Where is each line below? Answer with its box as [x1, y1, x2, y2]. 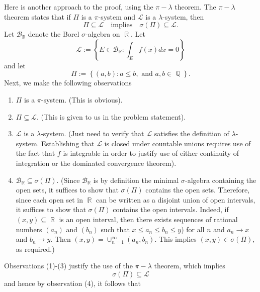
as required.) [16, 243, 55, 254]
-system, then [162, 11, 204, 22]
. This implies [154, 234, 197, 244]
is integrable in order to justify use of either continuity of [63, 148, 239, 158]
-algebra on [85, 29, 120, 39]
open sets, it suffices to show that [16, 184, 119, 195]
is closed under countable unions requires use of [104, 138, 251, 148]
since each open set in [16, 194, 83, 205]
